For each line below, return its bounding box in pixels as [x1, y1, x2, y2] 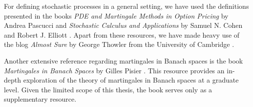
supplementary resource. [4, 94, 77, 104]
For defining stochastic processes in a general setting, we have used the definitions [4, 1, 249, 11]
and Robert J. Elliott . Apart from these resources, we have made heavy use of [4, 29, 240, 40]
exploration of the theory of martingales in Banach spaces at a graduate [23, 75, 239, 85]
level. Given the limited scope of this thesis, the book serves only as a [4, 84, 212, 94]
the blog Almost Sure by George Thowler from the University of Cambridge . [4, 39, 234, 49]
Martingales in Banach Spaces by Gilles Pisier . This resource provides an [4, 65, 225, 75]
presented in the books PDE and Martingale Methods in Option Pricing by [4, 10, 229, 21]
